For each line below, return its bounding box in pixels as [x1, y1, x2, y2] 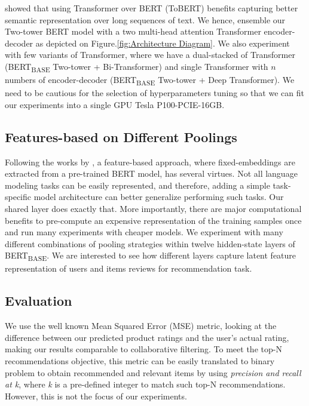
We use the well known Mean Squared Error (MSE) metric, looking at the [5, 319, 277, 332]
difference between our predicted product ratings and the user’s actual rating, [5, 331, 289, 343]
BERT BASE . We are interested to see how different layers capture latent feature [5, 249, 296, 263]
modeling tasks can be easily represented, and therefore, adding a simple [5, 179, 270, 191]
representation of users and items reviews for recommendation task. [5, 262, 252, 275]
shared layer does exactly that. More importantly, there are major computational [5, 202, 302, 214]
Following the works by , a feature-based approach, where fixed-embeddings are [5, 155, 295, 168]
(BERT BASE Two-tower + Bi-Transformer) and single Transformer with [5, 60, 268, 74]
